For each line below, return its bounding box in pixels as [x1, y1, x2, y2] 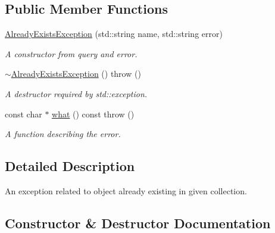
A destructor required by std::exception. [5, 87, 148, 100]
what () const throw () [52, 107, 135, 120]
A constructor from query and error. [5, 47, 137, 60]
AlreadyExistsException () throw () [11, 67, 141, 80]
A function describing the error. [5, 128, 121, 140]
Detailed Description [5, 157, 135, 175]
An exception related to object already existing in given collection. [5, 184, 247, 197]
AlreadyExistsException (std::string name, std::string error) [5, 27, 223, 40]
